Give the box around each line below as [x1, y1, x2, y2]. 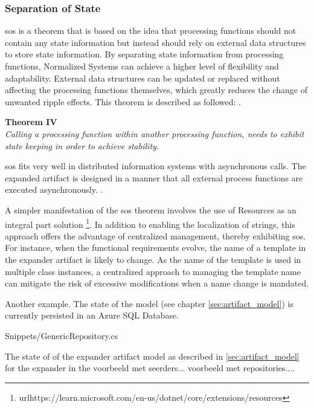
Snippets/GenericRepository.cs [5, 329, 118, 342]
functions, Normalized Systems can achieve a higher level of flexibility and [5, 60, 279, 72]
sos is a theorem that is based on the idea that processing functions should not [5, 24, 296, 37]
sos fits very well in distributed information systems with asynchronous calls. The [5, 160, 306, 172]
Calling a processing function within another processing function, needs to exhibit [5, 127, 304, 140]
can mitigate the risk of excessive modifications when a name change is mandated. [5, 277, 309, 290]
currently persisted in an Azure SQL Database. [5, 309, 179, 322]
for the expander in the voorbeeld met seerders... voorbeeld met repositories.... [5, 361, 295, 374]
